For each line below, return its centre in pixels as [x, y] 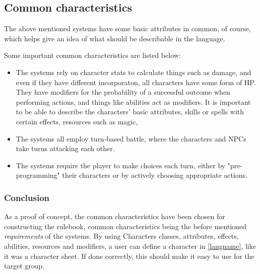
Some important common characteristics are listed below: [92, 55]
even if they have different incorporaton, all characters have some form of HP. [136, 82]
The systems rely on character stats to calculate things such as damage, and [134, 72]
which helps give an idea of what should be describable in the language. [115, 38]
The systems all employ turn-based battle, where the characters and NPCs [131, 138]
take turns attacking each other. [65, 148]
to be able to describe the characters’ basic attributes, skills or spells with [130, 112]
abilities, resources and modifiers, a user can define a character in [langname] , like [130, 246]
